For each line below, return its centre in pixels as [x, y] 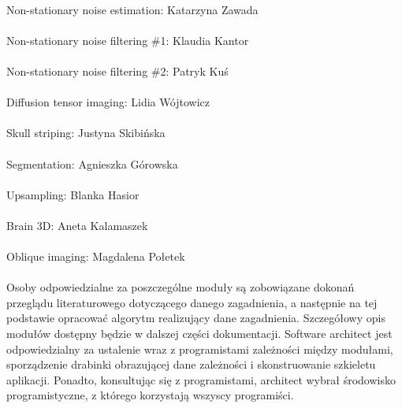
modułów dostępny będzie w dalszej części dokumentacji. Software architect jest [199, 334]
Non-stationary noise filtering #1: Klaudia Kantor [128, 40]
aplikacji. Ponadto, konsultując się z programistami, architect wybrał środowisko [201, 379]
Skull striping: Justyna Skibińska [86, 133]
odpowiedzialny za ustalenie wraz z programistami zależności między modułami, [200, 349]
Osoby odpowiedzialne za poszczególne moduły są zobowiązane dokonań [181, 287]
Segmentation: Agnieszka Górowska [92, 163]
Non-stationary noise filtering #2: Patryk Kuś [117, 70]
